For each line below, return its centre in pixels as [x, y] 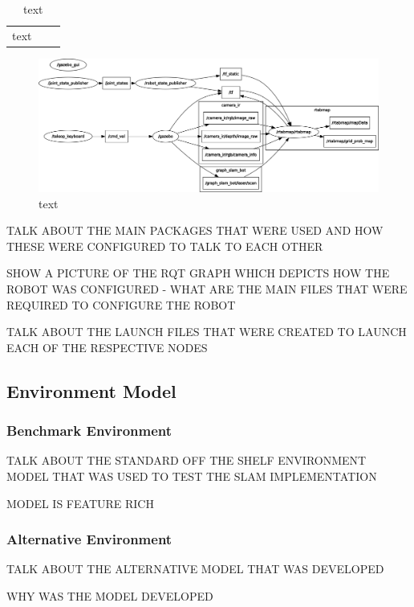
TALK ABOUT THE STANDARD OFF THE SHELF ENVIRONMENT [187, 460]
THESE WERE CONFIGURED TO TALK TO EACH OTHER [165, 246]
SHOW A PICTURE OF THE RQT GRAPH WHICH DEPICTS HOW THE [198, 273]
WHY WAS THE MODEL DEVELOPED [110, 595]
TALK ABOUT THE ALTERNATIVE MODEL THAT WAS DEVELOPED [195, 569]
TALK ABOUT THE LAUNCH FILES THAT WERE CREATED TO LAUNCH [207, 332]
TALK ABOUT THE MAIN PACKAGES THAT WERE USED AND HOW [195, 230]
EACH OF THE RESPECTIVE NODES [107, 347]
